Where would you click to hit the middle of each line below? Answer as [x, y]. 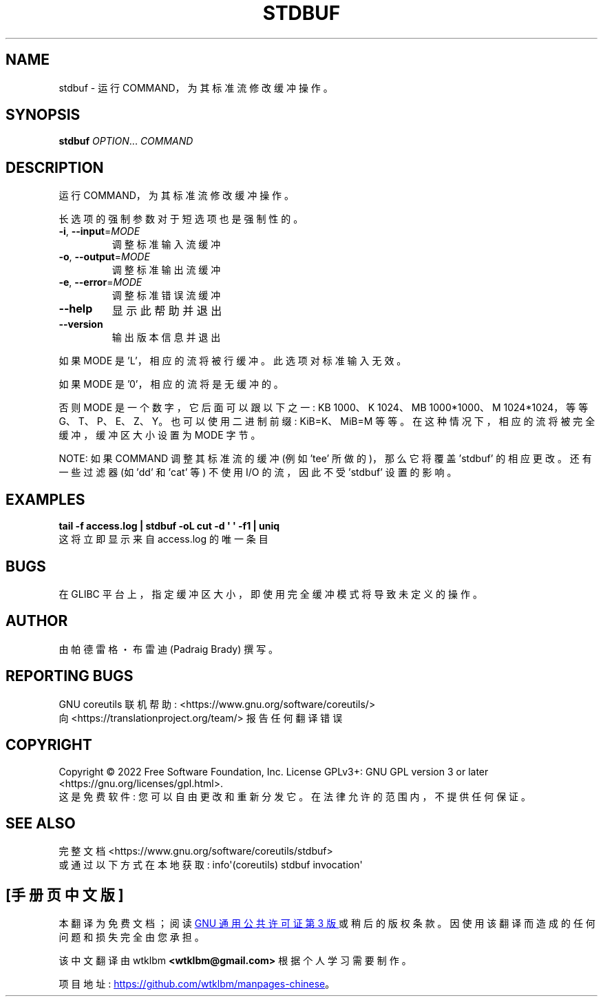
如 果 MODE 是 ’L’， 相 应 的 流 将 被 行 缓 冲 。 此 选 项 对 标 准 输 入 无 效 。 [233, 361]
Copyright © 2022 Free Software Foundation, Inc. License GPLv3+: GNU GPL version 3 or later [274, 771]
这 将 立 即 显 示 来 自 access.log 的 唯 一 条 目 [163, 539]
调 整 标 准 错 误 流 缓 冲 [166, 295]
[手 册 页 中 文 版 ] [65, 895]
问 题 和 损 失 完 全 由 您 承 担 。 [131, 937]
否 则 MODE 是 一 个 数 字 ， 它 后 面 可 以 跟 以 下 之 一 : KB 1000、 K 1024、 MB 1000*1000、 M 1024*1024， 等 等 [324, 408]
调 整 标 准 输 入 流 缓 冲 [166, 244]
